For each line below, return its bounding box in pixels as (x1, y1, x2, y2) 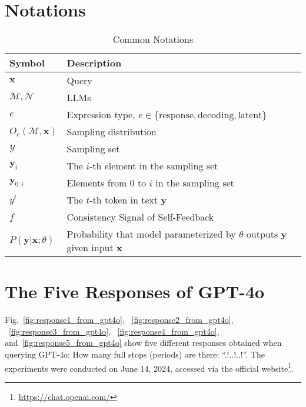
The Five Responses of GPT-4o (5, 279, 265, 303)
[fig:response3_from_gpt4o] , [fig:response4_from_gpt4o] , (9, 325, 219, 337)
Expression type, (66, 108, 135, 122)
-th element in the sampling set (89, 159, 218, 173)
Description (66, 56, 122, 70)
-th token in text (89, 193, 158, 207)
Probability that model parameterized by (66, 227, 236, 241)
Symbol (9, 56, 45, 70)
